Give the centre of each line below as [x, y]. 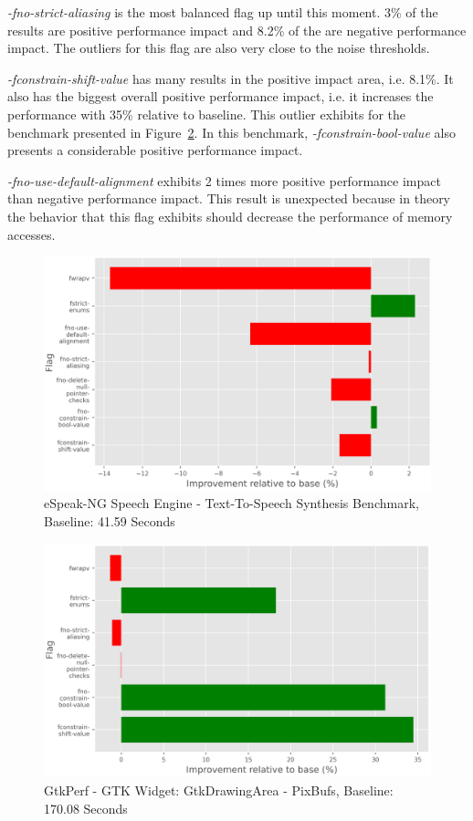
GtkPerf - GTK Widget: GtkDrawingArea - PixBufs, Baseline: [219, 790]
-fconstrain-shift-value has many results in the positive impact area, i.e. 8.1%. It [231, 78]
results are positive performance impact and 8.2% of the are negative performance [237, 30]
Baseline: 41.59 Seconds [110, 521]
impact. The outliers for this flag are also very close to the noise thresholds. [219, 48]
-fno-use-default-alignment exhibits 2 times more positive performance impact [224, 180]
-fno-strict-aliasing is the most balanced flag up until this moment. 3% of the [223, 12]
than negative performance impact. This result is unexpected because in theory [229, 198]
